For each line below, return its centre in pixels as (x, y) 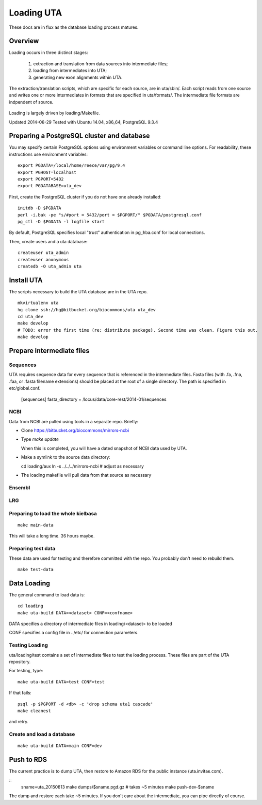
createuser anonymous (43, 259)
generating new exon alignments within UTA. (78, 77)
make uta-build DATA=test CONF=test (61, 682)
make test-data (36, 570)
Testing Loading (28, 645)
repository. (20, 662)
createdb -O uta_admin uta (50, 266)
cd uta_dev (31, 317)
